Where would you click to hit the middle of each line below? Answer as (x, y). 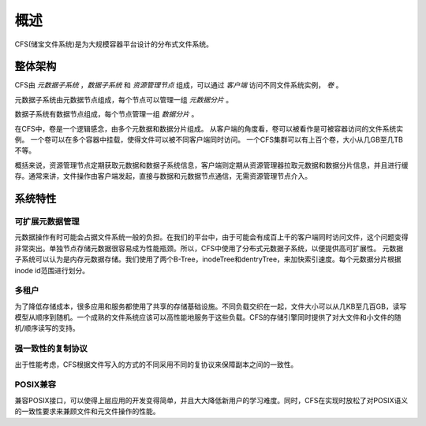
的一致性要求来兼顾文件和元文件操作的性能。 (87, 411)
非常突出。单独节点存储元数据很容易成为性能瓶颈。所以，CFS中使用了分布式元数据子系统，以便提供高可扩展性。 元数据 (209, 248)
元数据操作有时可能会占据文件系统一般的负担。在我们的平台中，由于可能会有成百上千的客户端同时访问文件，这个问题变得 (211, 237)
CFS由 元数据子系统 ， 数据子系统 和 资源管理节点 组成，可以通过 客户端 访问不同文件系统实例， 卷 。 (179, 85)
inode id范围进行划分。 (52, 270)
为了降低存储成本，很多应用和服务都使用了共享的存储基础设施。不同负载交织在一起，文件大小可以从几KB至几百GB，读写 (211, 306)
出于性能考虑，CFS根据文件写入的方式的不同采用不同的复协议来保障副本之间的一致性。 (156, 364)
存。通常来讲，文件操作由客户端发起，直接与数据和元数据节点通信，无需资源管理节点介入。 (163, 176)
